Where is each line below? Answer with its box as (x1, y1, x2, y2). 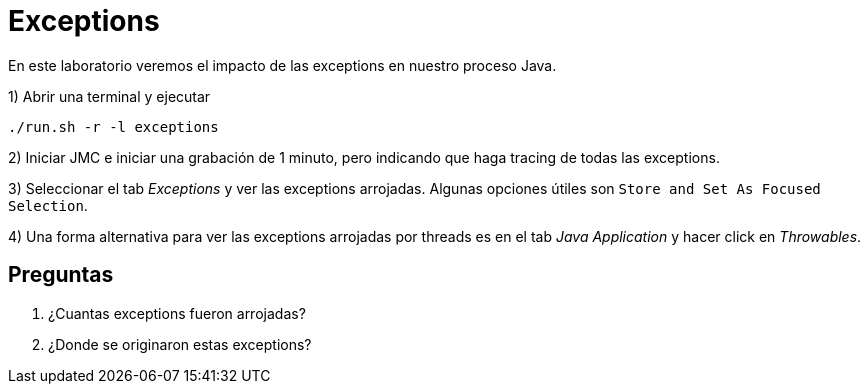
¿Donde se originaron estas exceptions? (48, 335, 312, 353)
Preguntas (8, 262, 114, 288)
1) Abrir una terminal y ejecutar (8, 87, 211, 105)
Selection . (8, 196, 88, 214)
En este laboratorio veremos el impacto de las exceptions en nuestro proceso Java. (8, 56, 557, 74)
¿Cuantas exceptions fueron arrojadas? (48, 304, 306, 322)
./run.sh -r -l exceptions (8, 118, 219, 135)
